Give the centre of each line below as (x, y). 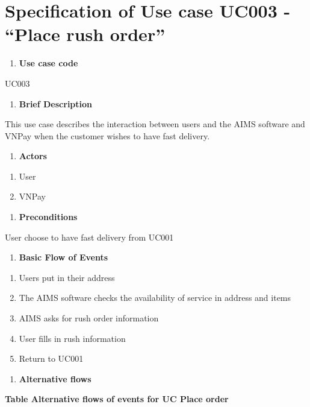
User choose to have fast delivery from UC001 (89, 237)
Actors (33, 156)
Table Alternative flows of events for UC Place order (117, 399)
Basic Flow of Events (64, 257)
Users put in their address (67, 277)
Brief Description (56, 103)
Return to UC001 (51, 358)
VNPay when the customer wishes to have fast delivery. (107, 135)
